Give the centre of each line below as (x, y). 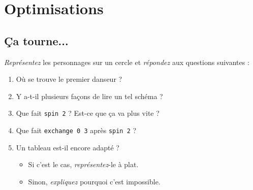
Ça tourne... (36, 40)
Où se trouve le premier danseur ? (69, 79)
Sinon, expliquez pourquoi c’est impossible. (94, 181)
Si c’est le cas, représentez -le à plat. (83, 164)
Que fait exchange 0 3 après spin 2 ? (76, 130)
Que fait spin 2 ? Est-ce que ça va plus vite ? (88, 113)
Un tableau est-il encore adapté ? (68, 147)
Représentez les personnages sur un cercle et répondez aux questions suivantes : (127, 62)
